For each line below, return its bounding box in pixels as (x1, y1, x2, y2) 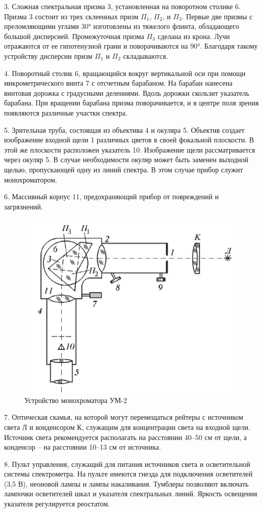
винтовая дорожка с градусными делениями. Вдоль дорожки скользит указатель (4, 87, 249, 98)
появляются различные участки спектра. (4, 107, 127, 118)
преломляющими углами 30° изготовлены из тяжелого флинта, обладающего (4, 21, 239, 31)
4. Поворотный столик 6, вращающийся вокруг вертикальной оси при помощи (4, 67, 246, 78)
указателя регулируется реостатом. (4, 498, 110, 509)
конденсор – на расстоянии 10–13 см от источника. (4, 442, 161, 452)
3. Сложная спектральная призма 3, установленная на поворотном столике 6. (4, 1, 241, 11)
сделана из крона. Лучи (157, 30, 230, 41)
